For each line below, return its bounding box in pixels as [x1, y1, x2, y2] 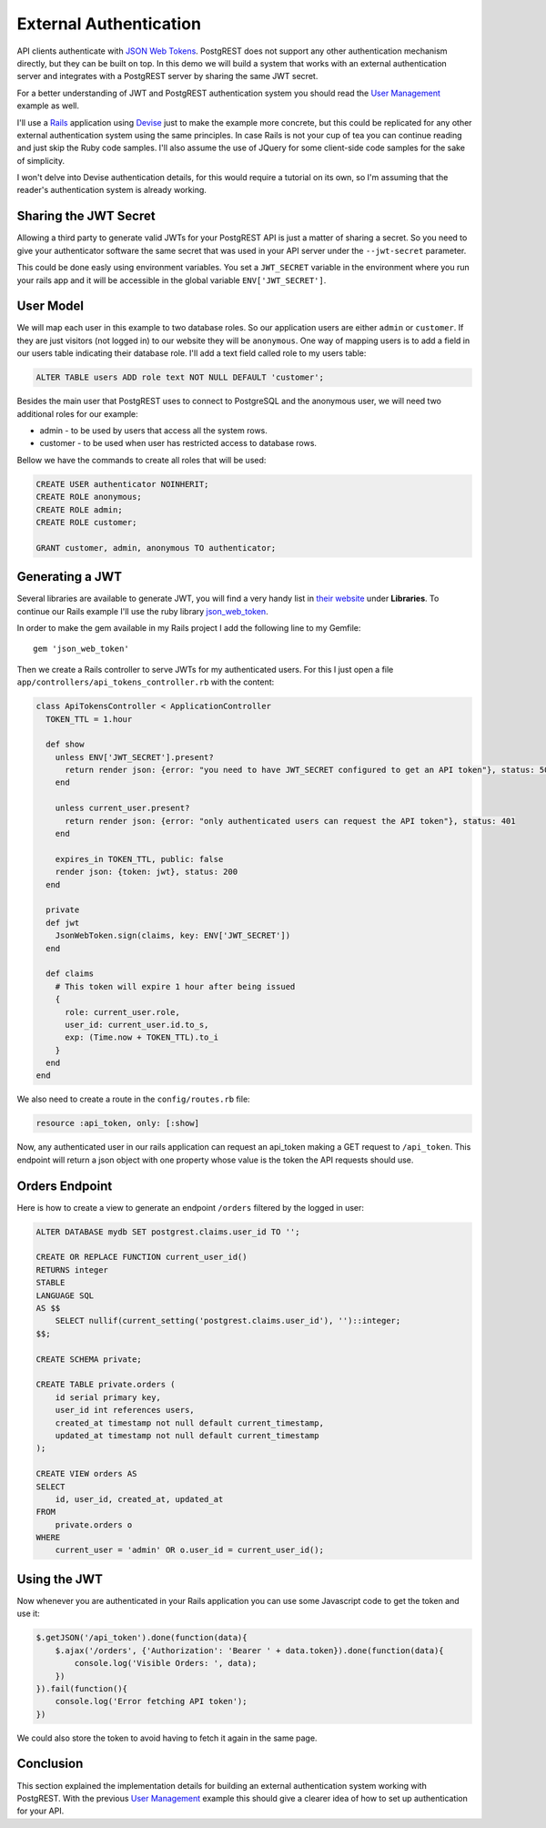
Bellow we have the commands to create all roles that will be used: [16, 454, 267, 465]
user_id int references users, [55, 1405, 195, 1416]
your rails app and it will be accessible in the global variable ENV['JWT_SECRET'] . [16, 274, 327, 286]
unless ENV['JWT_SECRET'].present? [55, 752, 214, 762]
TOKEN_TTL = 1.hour [45, 714, 133, 724]
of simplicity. [16, 155, 66, 166]
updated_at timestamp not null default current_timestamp [55, 1430, 319, 1440]
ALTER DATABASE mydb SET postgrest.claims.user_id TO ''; [35, 1226, 300, 1237]
